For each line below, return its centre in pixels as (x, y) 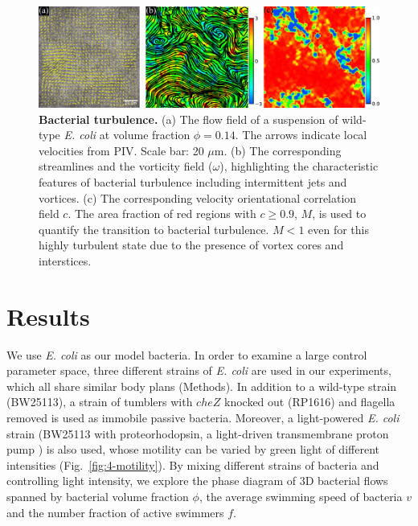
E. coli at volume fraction (127, 135)
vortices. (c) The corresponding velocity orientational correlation (198, 197)
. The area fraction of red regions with (162, 214)
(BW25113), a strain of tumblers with (100, 402)
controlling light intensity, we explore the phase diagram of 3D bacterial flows (197, 481)
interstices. (65, 260)
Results (48, 316)
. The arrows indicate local (301, 135)
